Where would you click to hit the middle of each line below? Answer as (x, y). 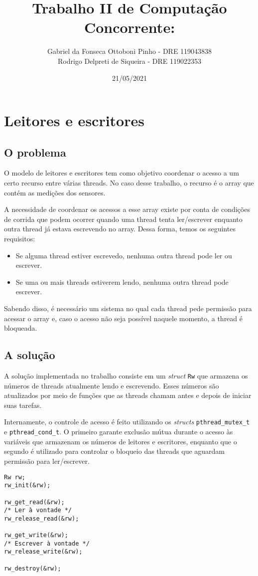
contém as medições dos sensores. (55, 192)
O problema (35, 152)
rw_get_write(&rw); (36, 535)
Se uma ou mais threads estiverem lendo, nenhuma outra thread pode (122, 282)
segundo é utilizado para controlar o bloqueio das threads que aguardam (115, 451)
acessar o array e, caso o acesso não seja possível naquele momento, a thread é (123, 318)
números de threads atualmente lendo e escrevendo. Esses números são (112, 385)
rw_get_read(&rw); (34, 502)
